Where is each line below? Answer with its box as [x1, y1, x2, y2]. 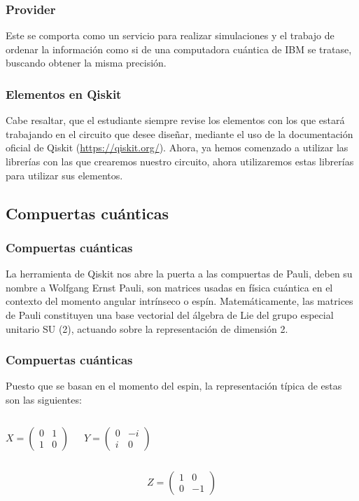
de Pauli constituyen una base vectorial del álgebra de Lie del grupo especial [6, 307, 334, 322]
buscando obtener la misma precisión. [6, 55, 167, 70]
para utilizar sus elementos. [6, 167, 123, 182]
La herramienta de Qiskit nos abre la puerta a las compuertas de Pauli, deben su [6, 266, 353, 281]
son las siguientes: [6, 392, 82, 406]
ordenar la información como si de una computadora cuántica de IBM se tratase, [6, 41, 352, 56]
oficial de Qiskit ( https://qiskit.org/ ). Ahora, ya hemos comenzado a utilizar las [6, 140, 349, 155]
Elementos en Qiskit [6, 85, 122, 102]
